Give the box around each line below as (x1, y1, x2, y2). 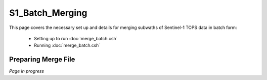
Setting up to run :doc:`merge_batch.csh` (34, 35, 118, 41)
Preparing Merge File (9, 55, 75, 64)
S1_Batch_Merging (9, 7, 88, 18)
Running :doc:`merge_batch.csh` (34, 42, 101, 49)
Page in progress (9, 68, 44, 74)
